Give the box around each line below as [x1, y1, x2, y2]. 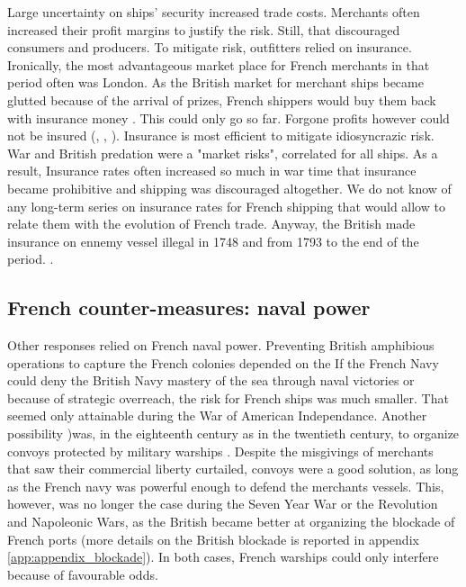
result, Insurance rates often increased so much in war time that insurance [7, 161, 417, 180]
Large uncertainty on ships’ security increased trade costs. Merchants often [7, 3, 420, 21]
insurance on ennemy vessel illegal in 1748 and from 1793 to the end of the [7, 231, 419, 250]
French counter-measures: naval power [7, 293, 371, 321]
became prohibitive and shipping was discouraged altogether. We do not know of [7, 178, 452, 197]
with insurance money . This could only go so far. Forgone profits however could [7, 108, 450, 127]
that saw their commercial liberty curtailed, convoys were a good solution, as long [7, 459, 459, 478]
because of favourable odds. [7, 564, 158, 583]
